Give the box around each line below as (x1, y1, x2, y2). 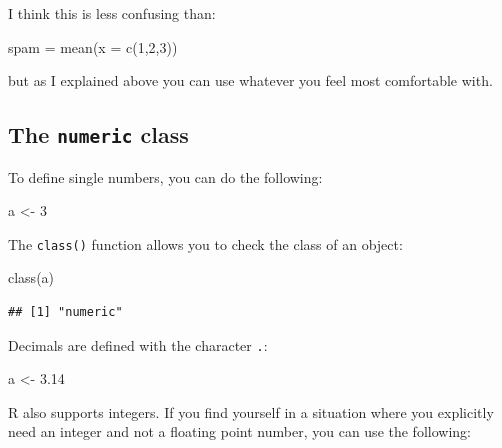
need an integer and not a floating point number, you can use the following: (8, 421, 471, 442)
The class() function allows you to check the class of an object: (8, 233, 403, 254)
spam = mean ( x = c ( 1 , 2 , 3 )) (8, 36, 178, 57)
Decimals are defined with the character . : (8, 334, 268, 355)
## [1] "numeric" (8, 305, 123, 319)
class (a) (8, 267, 55, 288)
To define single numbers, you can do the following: (8, 166, 323, 187)
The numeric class (8, 119, 189, 150)
